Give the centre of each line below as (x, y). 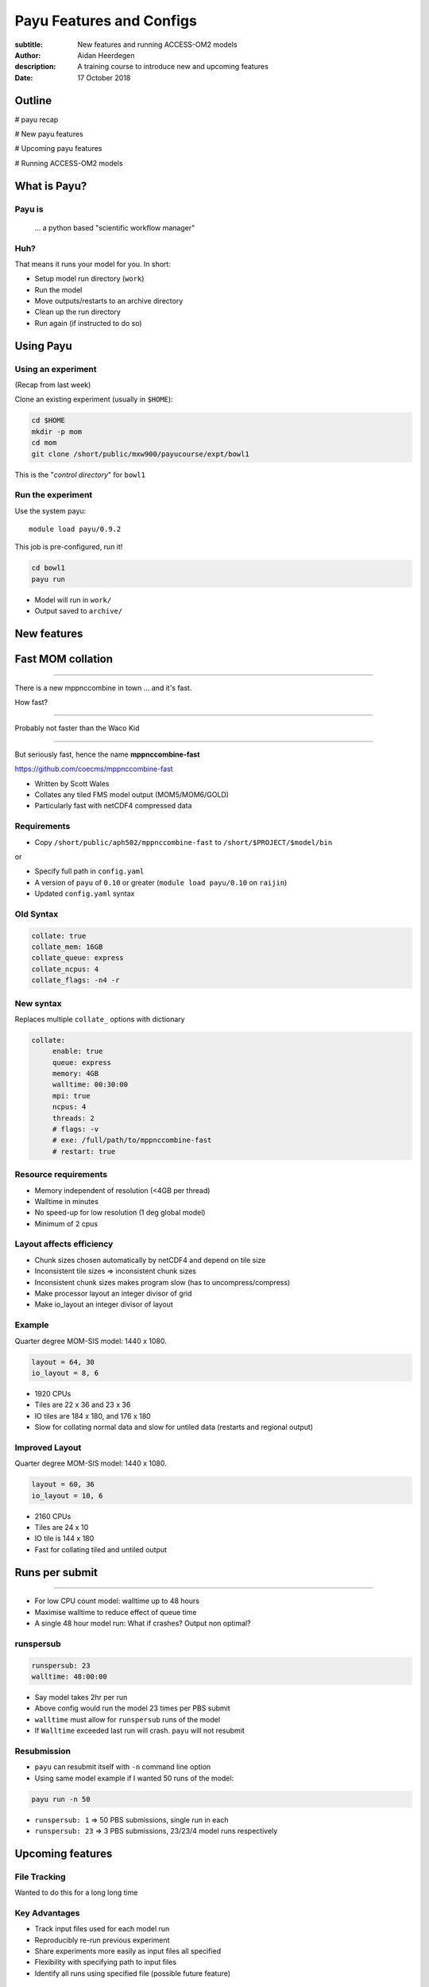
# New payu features (49, 134)
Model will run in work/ (73, 599)
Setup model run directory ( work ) (89, 279)
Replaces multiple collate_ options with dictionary (100, 1019)
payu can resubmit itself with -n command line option (123, 1767)
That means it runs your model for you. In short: (93, 264)
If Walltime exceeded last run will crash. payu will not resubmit (140, 1731)
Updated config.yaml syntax (85, 893)
